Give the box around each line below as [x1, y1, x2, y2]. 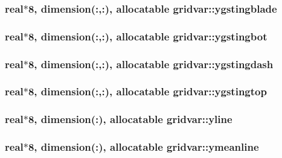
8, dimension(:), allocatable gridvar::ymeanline [28, 139, 259, 154]
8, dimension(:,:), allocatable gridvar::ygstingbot [28, 28, 268, 43]
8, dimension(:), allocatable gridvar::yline [28, 112, 232, 127]
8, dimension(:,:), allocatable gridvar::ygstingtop [28, 84, 267, 99]
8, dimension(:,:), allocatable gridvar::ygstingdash [28, 56, 274, 71]
